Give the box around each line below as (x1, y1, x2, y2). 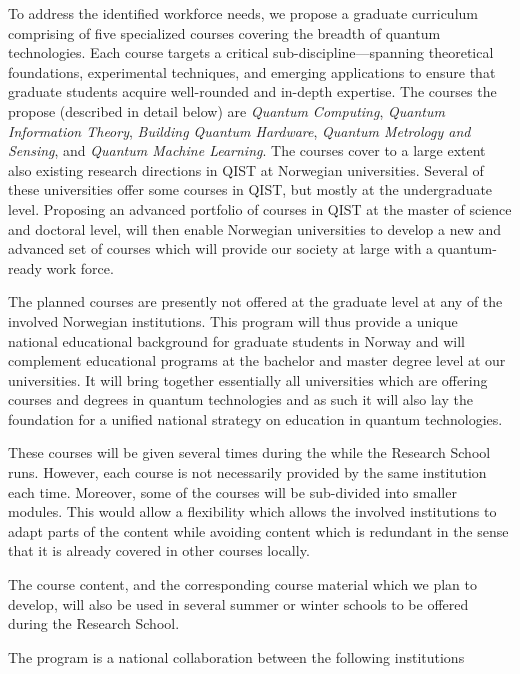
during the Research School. (8, 613, 180, 634)
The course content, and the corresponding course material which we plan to (8, 574, 478, 595)
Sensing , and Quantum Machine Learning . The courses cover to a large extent (8, 140, 486, 161)
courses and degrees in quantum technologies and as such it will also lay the (8, 389, 473, 410)
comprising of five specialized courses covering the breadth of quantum (8, 22, 441, 43)
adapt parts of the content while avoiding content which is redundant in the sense (8, 520, 509, 541)
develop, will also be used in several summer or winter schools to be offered (8, 593, 469, 614)
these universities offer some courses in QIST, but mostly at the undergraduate (8, 179, 493, 200)
